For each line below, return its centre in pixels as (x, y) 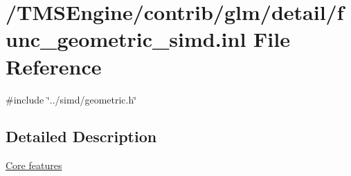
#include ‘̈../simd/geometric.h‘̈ (71, 99)
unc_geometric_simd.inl (126, 39)
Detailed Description (81, 136)
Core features (34, 165)
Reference (54, 66)
